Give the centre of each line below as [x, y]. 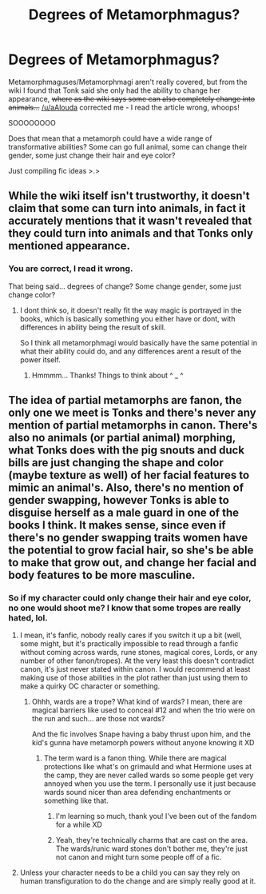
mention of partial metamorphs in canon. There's [133, 425]
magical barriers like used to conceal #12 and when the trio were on [143, 710]
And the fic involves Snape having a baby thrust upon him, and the [141, 734]
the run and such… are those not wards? [98, 719]
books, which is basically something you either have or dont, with [127, 318]
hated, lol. [28, 617]
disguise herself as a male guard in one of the [124, 513]
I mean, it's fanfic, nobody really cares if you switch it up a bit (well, [131, 635]
